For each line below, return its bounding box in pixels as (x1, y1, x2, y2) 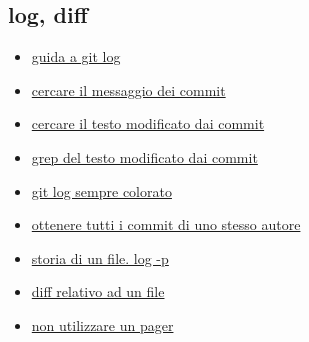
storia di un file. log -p (31, 247, 169, 268)
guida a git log (31, 46, 121, 67)
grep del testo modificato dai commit (31, 146, 258, 167)
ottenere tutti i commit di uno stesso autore (31, 214, 301, 235)
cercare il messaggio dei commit (31, 79, 226, 100)
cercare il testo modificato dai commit (31, 113, 265, 134)
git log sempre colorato (31, 180, 172, 201)
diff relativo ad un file (31, 281, 165, 302)
